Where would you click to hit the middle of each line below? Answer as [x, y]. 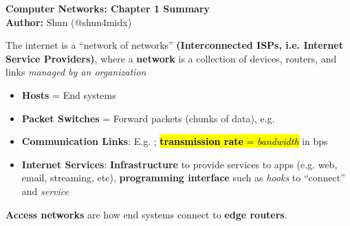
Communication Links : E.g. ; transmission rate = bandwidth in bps [175, 141]
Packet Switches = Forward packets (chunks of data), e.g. [148, 118]
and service [45, 191]
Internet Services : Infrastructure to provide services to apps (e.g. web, [179, 164]
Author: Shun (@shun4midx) [69, 22]
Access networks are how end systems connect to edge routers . [146, 214]
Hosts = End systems [69, 94]
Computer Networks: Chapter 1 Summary [108, 8]
